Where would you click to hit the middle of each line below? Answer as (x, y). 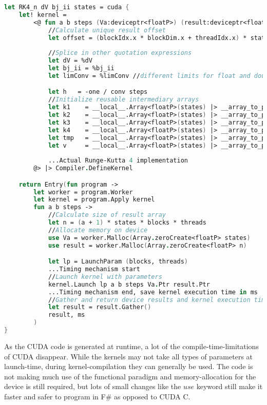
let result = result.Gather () (100, 307)
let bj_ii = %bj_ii (81, 68)
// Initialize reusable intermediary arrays (123, 100)
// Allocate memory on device (98, 230)
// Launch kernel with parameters (105, 277)
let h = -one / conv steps (98, 92)
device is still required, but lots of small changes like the (93, 386)
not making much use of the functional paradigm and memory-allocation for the (130, 376)
